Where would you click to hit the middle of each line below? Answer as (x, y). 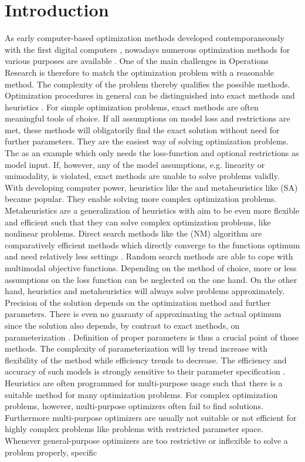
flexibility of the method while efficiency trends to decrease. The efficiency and (146, 360)
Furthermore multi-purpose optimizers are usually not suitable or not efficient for (151, 417)
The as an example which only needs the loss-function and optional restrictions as (152, 153)
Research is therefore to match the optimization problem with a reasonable (140, 72)
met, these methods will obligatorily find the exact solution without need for (142, 129)
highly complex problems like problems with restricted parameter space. (134, 429)
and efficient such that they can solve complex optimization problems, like (138, 222)
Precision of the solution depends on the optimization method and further (138, 302)
